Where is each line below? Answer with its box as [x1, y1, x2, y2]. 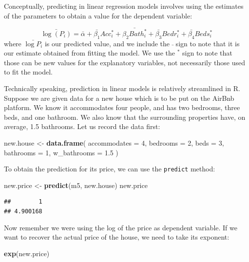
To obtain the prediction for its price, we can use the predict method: [4, 164, 215, 174]
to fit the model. [4, 67, 53, 77]
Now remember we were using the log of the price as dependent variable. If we [4, 222, 237, 232]
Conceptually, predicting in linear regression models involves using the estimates [4, 1, 244, 11]
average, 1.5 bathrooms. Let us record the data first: [4, 121, 160, 131]
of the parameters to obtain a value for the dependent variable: [4, 10, 192, 20]
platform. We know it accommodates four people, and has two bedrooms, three [4, 102, 240, 112]
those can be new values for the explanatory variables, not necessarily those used [4, 57, 245, 67]
